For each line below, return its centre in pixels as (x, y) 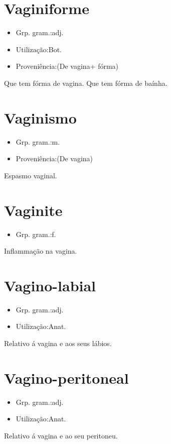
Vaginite (33, 210)
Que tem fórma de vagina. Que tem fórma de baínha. (86, 83)
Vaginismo (40, 117)
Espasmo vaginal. (31, 175)
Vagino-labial (50, 285)
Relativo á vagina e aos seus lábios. (58, 343)
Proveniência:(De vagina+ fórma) (67, 66)
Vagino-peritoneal (66, 377)
